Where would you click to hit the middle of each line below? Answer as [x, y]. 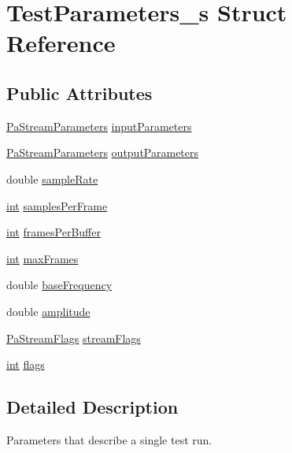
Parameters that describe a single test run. [109, 439]
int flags [26, 364]
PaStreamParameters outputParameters [103, 152]
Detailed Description [92, 407]
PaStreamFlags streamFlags [74, 338]
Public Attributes [79, 93]
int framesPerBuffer [54, 232]
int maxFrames [43, 258]
